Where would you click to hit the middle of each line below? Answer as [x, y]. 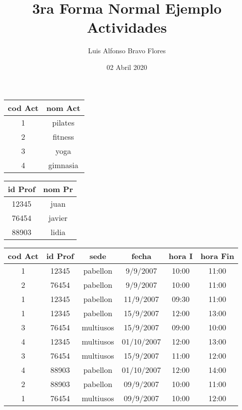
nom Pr [58, 189]
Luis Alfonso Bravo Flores [127, 51]
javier [58, 217]
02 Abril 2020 [127, 67]
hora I [181, 256]
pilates [63, 122]
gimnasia [63, 165]
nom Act [63, 108]
